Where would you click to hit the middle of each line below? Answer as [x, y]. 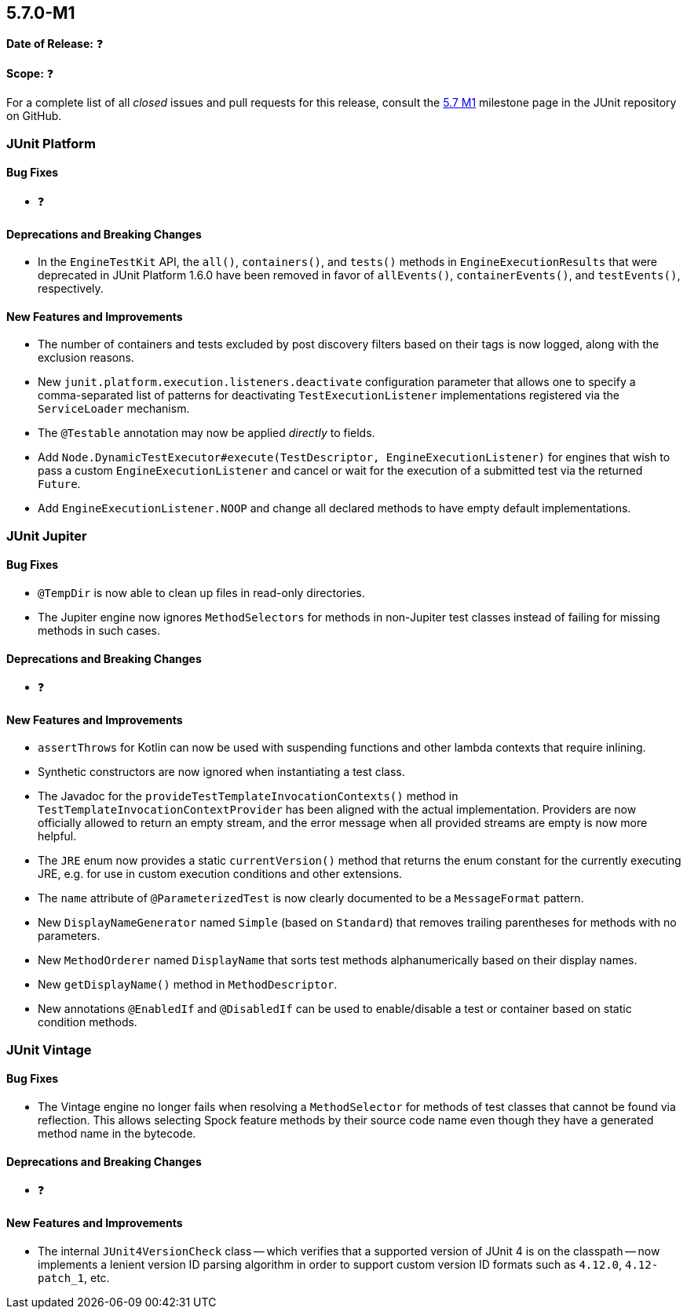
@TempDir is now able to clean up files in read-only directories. [201, 593]
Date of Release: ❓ [55, 44]
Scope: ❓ [30, 74]
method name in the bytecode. [117, 1134]
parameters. [69, 936]
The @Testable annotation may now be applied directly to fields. [206, 433]
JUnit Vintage [49, 1049]
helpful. [57, 836]
